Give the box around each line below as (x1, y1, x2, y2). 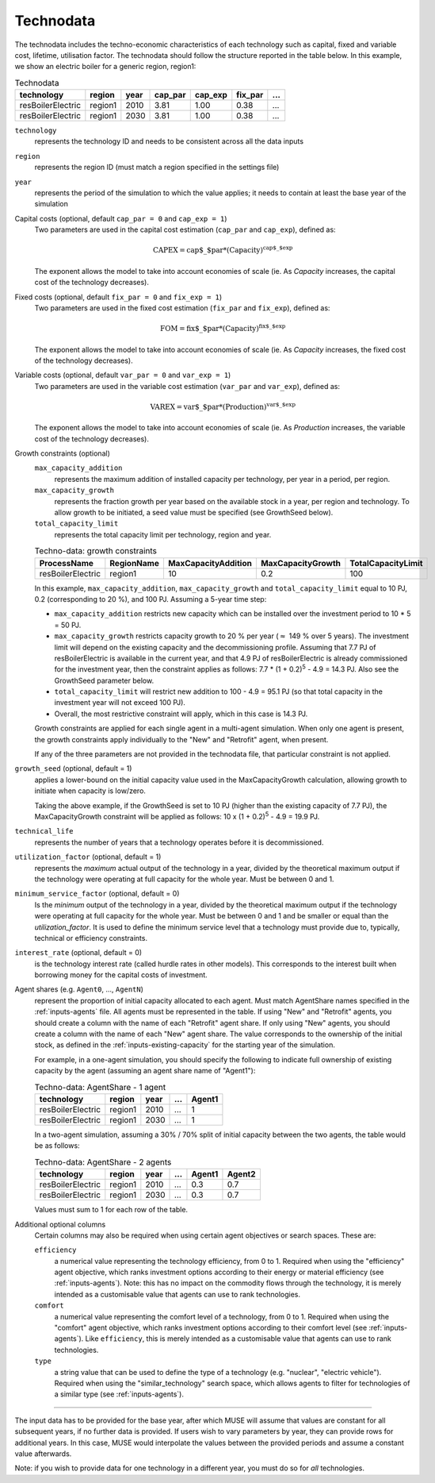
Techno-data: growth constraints (34, 545, 158, 557)
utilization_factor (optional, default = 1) (14, 852, 162, 861)
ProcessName (39, 557, 94, 568)
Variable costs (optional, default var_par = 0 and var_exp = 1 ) (14, 370, 231, 380)
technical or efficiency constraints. (34, 933, 148, 942)
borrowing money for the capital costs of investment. (34, 970, 208, 980)
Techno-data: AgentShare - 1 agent (34, 1081, 166, 1092)
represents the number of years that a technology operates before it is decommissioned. (34, 838, 324, 847)
